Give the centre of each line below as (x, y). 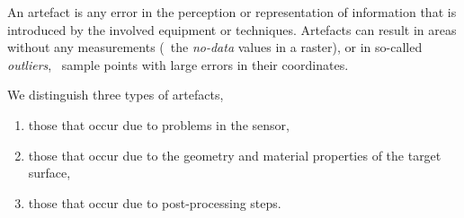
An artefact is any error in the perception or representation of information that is (232, 12)
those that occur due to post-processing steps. (155, 202)
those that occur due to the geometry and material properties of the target (235, 155)
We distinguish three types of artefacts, (116, 95)
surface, (49, 173)
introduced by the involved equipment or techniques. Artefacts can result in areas (232, 29)
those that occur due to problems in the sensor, (159, 124)
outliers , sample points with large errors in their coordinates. (178, 64)
